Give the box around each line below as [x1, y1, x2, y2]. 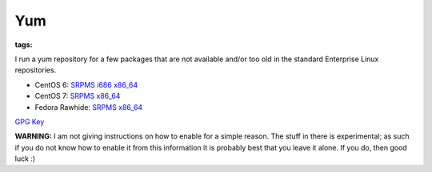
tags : [14, 40, 33, 49]
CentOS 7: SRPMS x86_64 [34, 92, 121, 101]
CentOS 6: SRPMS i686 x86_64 [34, 80, 138, 89]
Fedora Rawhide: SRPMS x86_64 [34, 102, 143, 111]
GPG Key [14, 116, 45, 127]
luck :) [14, 154, 36, 163]
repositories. [14, 65, 57, 75]
